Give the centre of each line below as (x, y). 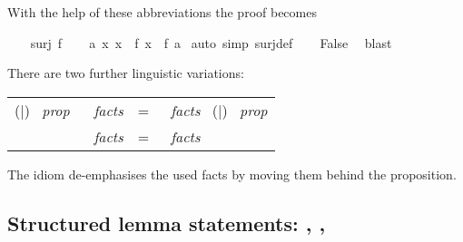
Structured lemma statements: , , (167, 223)
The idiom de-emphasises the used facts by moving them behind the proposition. (232, 174)
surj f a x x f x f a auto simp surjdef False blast (211, 42)
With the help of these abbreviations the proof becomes (162, 12)
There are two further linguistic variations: (126, 73)
